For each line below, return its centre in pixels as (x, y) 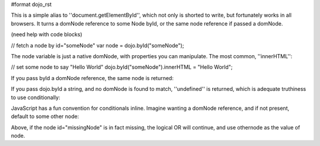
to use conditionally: (36, 97)
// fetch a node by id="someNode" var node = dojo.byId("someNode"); (97, 45)
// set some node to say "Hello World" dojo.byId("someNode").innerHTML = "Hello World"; (122, 67)
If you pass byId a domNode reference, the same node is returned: (92, 78)
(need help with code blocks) (47, 34)
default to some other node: (45, 116)
